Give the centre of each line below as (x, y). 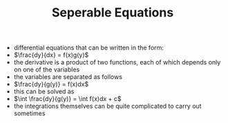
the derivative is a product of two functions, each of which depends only (117, 63)
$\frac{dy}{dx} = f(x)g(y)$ (51, 55)
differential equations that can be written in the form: (89, 48)
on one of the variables (47, 69)
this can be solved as (44, 91)
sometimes (29, 113)
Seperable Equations (113, 13)
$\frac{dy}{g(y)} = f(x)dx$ (51, 85)
